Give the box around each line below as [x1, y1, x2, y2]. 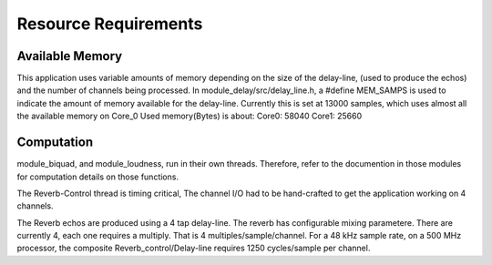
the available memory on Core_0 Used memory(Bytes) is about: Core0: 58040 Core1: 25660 [16, 110, 363, 122]
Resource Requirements [16, 14, 203, 34]
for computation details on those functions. [16, 171, 179, 182]
